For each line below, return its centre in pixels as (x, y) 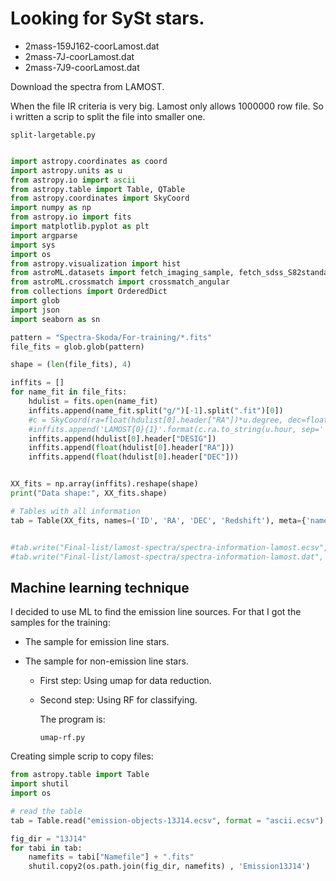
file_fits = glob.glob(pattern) (77, 347)
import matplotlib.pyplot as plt (80, 227)
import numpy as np (51, 208)
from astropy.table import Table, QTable (98, 189)
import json (35, 310)
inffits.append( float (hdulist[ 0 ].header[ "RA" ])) (131, 448)
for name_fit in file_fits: (69, 392)
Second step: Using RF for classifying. (118, 700)
